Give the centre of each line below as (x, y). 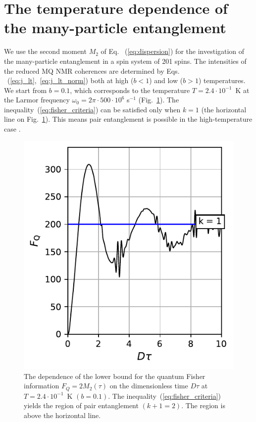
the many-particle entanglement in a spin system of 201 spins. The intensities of (125, 61)
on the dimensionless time (149, 386)
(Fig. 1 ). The (159, 100)
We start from (26, 90)
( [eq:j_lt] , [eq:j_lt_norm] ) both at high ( (70, 80)
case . (12, 129)
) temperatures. (222, 80)
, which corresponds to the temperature (130, 90)
